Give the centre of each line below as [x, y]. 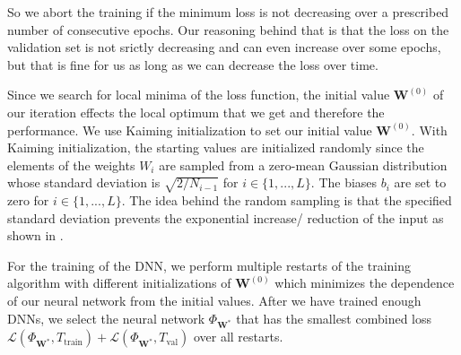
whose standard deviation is [84, 182]
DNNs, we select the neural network [106, 318]
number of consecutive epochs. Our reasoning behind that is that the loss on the [228, 29]
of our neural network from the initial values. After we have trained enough [214, 301]
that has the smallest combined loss [334, 318]
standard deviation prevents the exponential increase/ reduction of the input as [226, 217]
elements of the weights [71, 165]
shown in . [35, 235]
